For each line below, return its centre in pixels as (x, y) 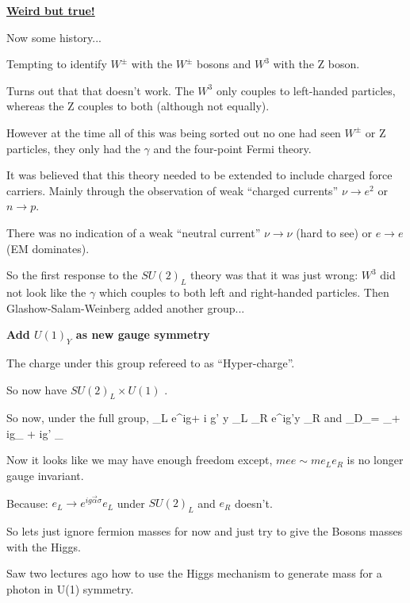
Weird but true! (51, 10)
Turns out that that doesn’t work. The (100, 90)
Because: (27, 503)
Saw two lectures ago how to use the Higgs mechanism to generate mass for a (194, 573)
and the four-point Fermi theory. (232, 148)
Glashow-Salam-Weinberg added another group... (126, 307)
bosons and (224, 64)
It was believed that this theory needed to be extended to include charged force (199, 175)
